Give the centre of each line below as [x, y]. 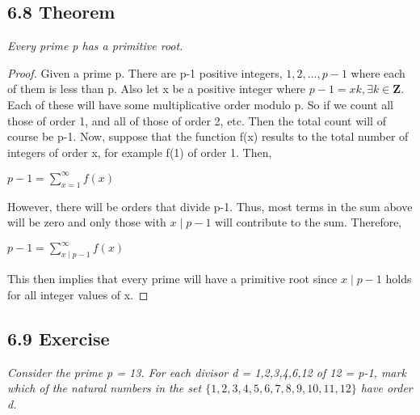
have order [386, 388]
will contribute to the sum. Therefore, [309, 222]
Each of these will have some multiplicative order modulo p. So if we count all [200, 104]
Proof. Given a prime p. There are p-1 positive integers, [145, 72]
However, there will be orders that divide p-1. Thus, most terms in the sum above [210, 206]
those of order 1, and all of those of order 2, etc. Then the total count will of [197, 120]
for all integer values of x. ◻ [78, 294]
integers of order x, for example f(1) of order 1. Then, [140, 152]
